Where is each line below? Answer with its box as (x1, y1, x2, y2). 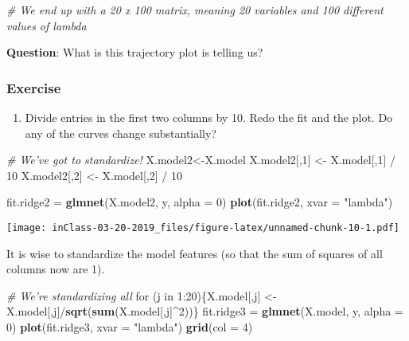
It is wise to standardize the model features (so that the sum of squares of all (6, 245, 383, 261)
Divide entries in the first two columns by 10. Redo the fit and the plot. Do (25, 109, 393, 125)
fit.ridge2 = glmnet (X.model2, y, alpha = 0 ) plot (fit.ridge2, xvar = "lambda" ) (6, 194, 393, 210)
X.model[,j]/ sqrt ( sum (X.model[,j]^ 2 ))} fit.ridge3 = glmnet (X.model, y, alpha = (6, 303, 403, 319)
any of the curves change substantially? (25, 124, 217, 141)
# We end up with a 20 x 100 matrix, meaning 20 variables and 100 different (6, 2, 384, 18)
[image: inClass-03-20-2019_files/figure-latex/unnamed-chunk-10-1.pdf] (6, 221, 399, 233)
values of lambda (6, 17, 87, 33)
